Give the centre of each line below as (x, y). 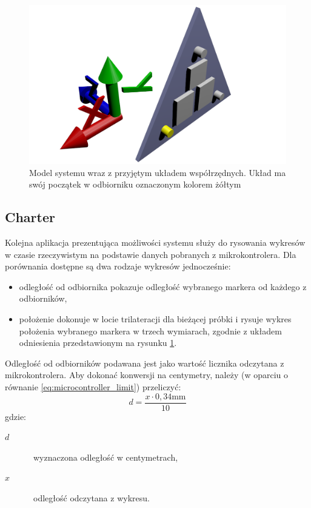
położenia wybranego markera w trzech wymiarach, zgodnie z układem (150, 330)
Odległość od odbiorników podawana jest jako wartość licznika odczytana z (145, 363)
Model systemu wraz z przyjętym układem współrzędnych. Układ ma (158, 172)
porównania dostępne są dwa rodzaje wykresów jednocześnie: (118, 266)
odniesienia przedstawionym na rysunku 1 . (98, 343)
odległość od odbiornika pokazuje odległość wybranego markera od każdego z (163, 286)
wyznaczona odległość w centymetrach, (105, 457)
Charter (30, 217)
